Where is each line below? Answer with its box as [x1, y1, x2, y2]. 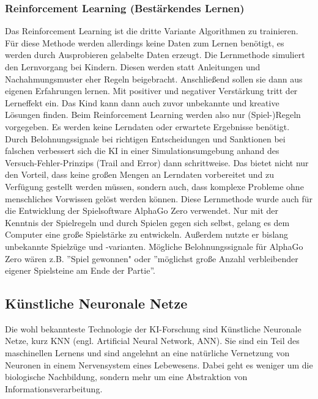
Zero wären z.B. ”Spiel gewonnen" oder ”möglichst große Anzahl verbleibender [5, 252, 298, 265]
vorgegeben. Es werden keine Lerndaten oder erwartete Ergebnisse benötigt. [5, 120, 290, 133]
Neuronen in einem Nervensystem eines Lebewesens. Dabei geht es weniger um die [5, 358, 313, 371]
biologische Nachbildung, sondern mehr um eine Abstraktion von [5, 370, 248, 383]
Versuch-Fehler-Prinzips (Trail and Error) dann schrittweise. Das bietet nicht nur [5, 156, 309, 169]
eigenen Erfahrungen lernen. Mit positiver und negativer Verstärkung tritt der [5, 84, 298, 97]
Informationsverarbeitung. [5, 382, 103, 395]
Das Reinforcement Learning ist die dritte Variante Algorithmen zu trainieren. [5, 24, 298, 37]
